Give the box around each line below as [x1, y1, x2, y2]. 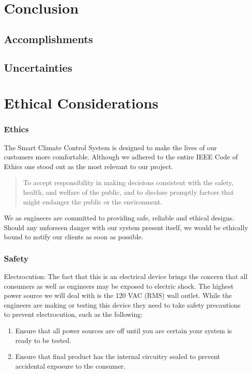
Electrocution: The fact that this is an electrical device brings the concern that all [4, 271, 248, 281]
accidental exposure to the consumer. [15, 360, 126, 371]
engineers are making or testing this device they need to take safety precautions [4, 299, 241, 310]
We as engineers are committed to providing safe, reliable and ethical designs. [4, 213, 235, 223]
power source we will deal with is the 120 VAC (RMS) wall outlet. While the [4, 290, 232, 300]
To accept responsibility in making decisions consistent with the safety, [23, 177, 234, 187]
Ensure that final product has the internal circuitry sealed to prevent [15, 351, 220, 361]
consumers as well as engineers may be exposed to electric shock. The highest [4, 280, 234, 291]
